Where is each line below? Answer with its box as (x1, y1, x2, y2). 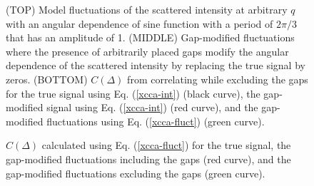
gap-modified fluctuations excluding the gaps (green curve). (6, 165, 265, 180)
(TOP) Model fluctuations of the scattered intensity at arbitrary (6, 2, 288, 16)
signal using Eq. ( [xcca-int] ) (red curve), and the (46, 100, 258, 115)
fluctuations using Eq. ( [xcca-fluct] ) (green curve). (46, 113, 265, 128)
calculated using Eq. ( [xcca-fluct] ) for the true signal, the (41, 138, 291, 153)
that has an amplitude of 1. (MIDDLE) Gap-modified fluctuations (6, 30, 295, 45)
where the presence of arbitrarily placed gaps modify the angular (6, 43, 289, 58)
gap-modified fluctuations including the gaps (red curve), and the (6, 151, 291, 166)
